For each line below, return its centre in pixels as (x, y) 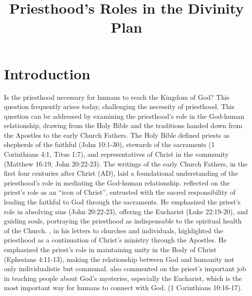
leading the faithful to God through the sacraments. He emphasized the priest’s (122, 202)
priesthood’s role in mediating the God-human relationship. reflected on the (117, 182)
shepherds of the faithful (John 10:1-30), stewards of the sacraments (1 (109, 144)
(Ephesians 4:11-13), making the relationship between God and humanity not (119, 259)
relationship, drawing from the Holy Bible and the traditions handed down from (123, 125)
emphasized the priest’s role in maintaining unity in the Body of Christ (110, 249)
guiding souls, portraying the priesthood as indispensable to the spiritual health (123, 221)
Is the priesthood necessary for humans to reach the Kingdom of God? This (117, 97)
